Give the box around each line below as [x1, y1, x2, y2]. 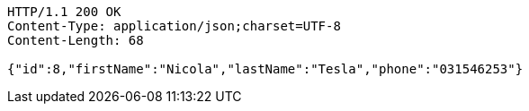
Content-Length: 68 [7, 33, 144, 47]
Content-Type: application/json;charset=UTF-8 [7, 19, 341, 33]
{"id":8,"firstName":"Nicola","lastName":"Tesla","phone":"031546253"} [7, 62, 524, 76]
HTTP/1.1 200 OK [7, 4, 121, 19]
